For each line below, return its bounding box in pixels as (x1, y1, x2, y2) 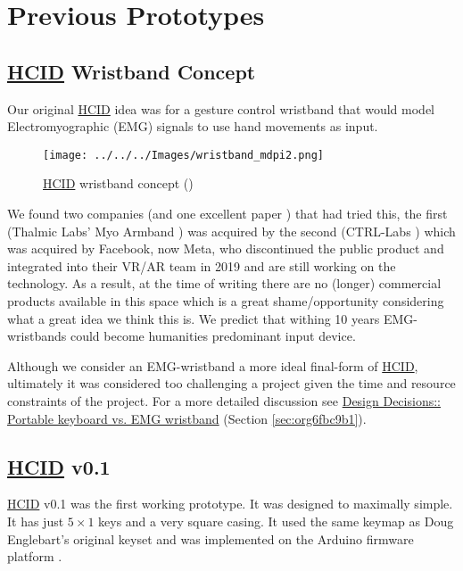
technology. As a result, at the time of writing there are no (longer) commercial (7, 274, 442, 293)
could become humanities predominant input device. (70, 327, 356, 345)
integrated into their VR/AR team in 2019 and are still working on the (7, 256, 396, 275)
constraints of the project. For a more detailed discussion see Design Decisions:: (7, 391, 441, 410)
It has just (7, 511, 64, 530)
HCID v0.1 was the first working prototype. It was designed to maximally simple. (7, 494, 453, 513)
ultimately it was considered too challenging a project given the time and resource (7, 374, 456, 393)
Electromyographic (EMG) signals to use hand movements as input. (7, 117, 378, 136)
